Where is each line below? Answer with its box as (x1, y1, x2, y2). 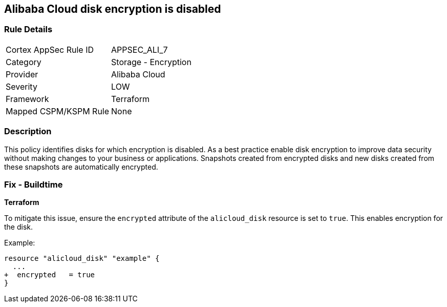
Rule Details (4, 24, 53, 35)
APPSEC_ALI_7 (111, 44, 168, 55)
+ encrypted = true (4, 271, 95, 279)
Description (4, 126, 52, 137)
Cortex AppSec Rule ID (6, 44, 94, 55)
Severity (6, 81, 37, 92)
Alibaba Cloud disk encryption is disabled (4, 3, 221, 15)
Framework (6, 93, 49, 104)
